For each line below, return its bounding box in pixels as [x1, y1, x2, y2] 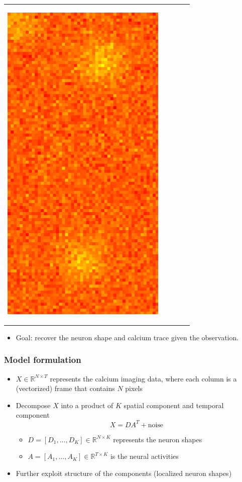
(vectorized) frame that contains [16, 383, 115, 394]
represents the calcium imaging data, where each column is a [50, 373, 237, 383]
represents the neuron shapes [113, 434, 202, 444]
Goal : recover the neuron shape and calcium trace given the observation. [16, 332, 239, 342]
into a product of [61, 400, 113, 410]
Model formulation [4, 353, 81, 366]
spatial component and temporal [124, 400, 224, 410]
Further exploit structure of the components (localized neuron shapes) [16, 467, 232, 478]
